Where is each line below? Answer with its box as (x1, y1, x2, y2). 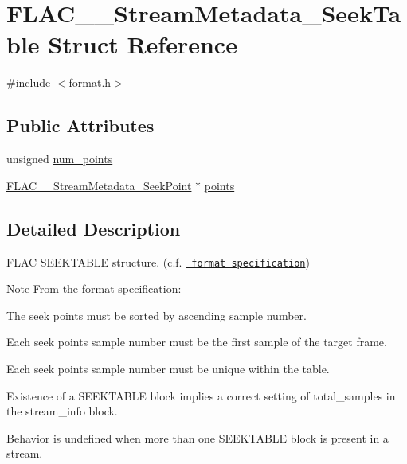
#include (6, 74, 51, 91)
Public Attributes (6, 113, 155, 138)
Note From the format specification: (6, 280, 182, 297)
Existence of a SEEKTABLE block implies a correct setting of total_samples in (6, 387, 396, 404)
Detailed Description (6, 216, 181, 240)
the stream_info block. (6, 403, 118, 419)
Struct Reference (48, 28, 237, 60)
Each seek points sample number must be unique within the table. (6, 360, 330, 376)
